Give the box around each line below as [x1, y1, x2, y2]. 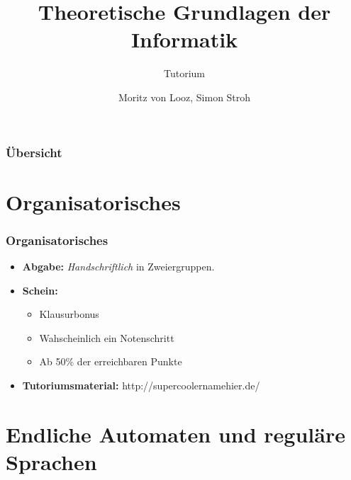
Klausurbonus [39, 307, 99, 321]
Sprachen [6, 447, 97, 476]
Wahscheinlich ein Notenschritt [39, 330, 174, 345]
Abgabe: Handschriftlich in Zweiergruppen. [22, 259, 215, 274]
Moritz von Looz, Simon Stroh [118, 89, 251, 104]
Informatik [130, 25, 238, 54]
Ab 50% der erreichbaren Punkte [39, 354, 182, 369]
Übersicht [6, 143, 62, 161]
